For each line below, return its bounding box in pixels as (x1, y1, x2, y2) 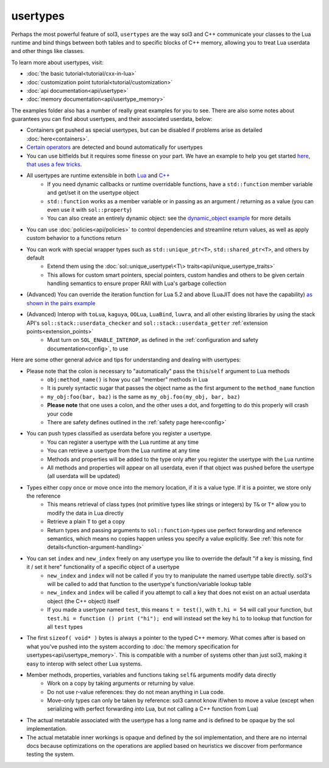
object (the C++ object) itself (47, 597, 120, 604)
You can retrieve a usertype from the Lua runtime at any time (47, 447, 200, 454)
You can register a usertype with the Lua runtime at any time (47, 438, 199, 446)
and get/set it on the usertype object (47, 189, 140, 197)
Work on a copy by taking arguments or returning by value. (47, 679, 195, 687)
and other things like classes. (11, 48, 85, 55)
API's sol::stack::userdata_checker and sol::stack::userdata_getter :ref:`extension (26, 319, 268, 327)
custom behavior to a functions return (26, 234, 122, 242)
